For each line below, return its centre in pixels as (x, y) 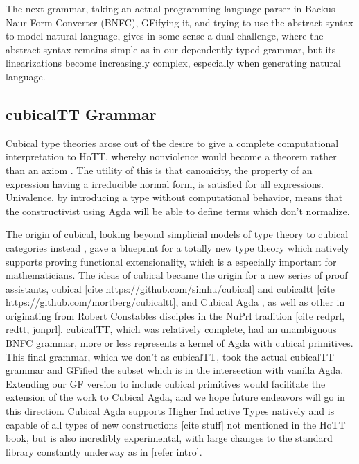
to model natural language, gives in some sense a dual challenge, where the (165, 36)
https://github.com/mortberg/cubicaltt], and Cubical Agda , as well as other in (175, 302)
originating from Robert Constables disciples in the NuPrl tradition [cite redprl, (175, 315)
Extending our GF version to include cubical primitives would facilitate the (166, 383)
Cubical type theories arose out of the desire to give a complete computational (172, 143)
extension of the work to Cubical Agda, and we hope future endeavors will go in (175, 397)
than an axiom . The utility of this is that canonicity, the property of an (159, 170)
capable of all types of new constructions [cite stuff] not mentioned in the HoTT (176, 424)
